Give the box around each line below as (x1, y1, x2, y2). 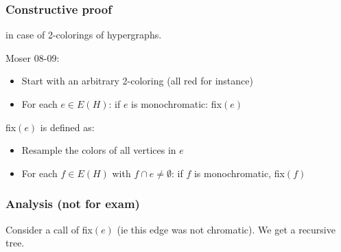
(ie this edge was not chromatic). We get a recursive (117, 222, 336, 236)
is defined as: (40, 119, 95, 134)
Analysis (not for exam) (5, 195, 140, 212)
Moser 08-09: (5, 50, 60, 65)
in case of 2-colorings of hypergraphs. (5, 27, 162, 42)
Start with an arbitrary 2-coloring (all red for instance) (21, 73, 253, 88)
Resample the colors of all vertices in (21, 143, 176, 157)
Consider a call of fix (5, 222, 93, 236)
